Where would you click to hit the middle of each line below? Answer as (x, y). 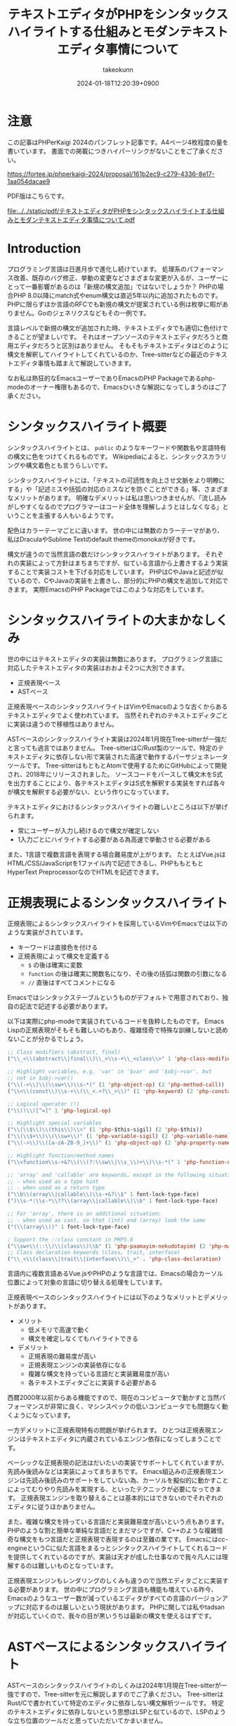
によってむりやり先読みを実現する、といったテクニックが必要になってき (111, 1489)
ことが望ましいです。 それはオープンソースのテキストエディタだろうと (121, 337)
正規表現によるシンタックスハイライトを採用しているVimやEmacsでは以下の (118, 924)
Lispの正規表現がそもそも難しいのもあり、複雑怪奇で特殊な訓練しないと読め (118, 1030)
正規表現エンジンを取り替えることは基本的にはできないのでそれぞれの (122, 1498)
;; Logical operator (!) (44, 1104)
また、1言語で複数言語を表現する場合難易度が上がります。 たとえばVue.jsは (117, 854)
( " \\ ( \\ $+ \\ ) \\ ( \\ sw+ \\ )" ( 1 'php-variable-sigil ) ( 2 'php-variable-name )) (120, 1137)
